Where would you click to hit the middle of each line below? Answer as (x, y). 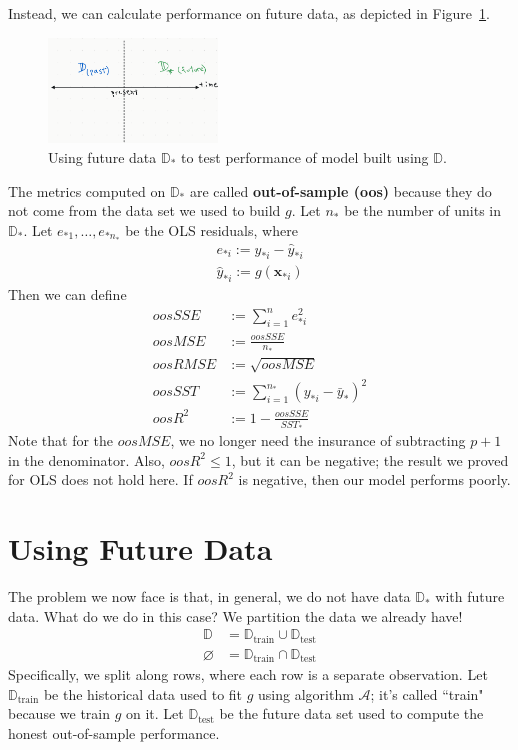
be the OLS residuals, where (211, 229)
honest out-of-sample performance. (114, 733)
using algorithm (306, 693)
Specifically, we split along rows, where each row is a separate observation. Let (248, 674)
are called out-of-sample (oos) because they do (340, 190)
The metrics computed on (87, 190)
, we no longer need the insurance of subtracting (318, 440)
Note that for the (61, 440)
